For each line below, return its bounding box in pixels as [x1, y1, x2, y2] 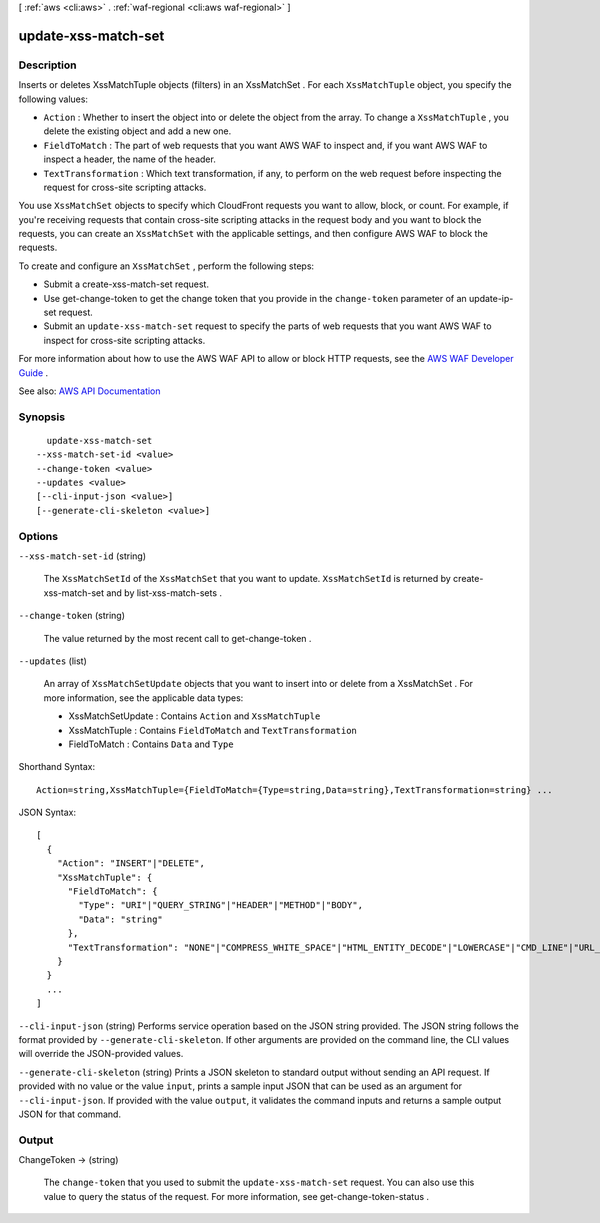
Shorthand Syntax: [18, 761, 95, 773]
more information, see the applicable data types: [43, 691, 244, 704]
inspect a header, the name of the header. [43, 153, 217, 165]
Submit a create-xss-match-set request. [43, 278, 210, 290]
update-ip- [468, 292, 514, 304]
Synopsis [18, 410, 65, 424]
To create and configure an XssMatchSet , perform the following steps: [18, 260, 315, 272]
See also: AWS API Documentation [18, 385, 161, 397]
